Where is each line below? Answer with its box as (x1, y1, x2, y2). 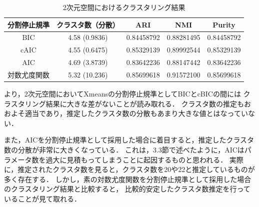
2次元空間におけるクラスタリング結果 (62, 2, 185, 12)
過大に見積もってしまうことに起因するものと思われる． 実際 (45, 154, 243, 164)
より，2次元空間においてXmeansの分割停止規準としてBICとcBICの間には (4, 88, 241, 99)
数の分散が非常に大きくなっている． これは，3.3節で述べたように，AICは (4, 144, 244, 155)
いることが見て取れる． (4, 193, 81, 203)
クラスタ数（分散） (56, 19, 119, 29)
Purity (212, 19, 235, 29)
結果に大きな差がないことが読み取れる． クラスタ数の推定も (45, 98, 244, 108)
